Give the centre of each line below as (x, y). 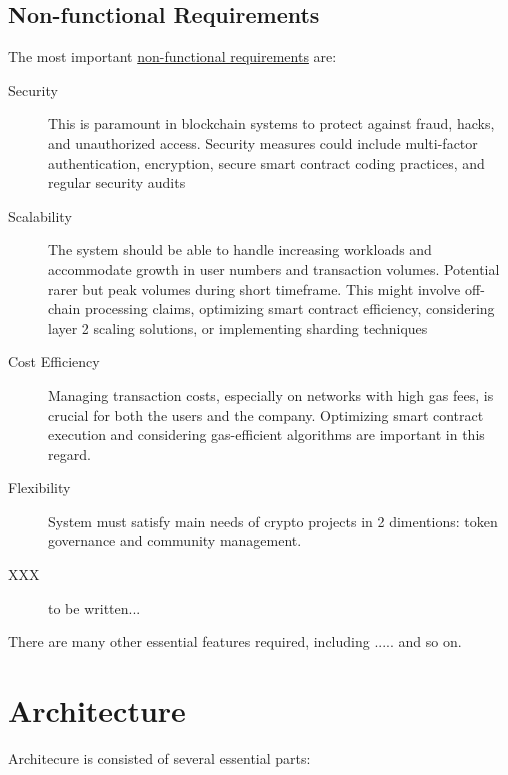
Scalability (40, 215)
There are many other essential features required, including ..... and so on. (235, 641)
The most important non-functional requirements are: (172, 56)
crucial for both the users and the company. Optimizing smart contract (266, 414)
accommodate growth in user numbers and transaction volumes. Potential (274, 268)
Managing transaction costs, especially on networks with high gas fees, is (271, 394)
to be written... (94, 607)
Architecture (97, 710)
